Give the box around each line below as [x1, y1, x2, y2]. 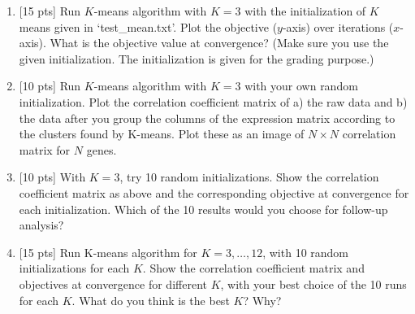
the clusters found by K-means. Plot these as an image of [19, 125, 305, 142]
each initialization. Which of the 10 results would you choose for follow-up [19, 200, 388, 217]
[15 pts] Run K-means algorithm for [19, 243, 197, 260]
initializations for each [19, 259, 130, 277]
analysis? [19, 216, 64, 233]
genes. [86, 141, 117, 158]
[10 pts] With [19, 168, 86, 185]
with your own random [244, 77, 358, 94]
